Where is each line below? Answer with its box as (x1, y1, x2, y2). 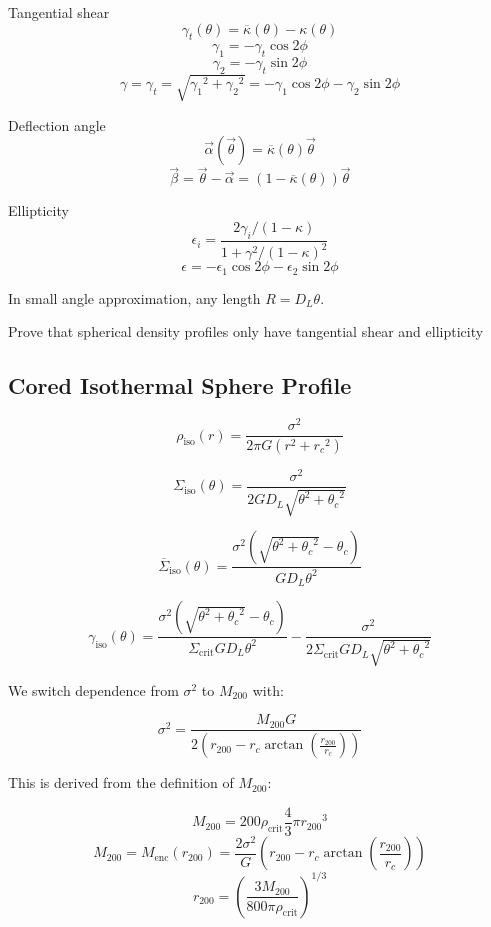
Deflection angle (8, 114, 106, 135)
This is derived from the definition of (8, 772, 234, 793)
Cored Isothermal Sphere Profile (8, 370, 352, 401)
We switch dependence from (8, 679, 179, 700)
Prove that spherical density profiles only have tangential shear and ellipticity (8, 321, 484, 342)
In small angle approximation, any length (8, 287, 261, 308)
